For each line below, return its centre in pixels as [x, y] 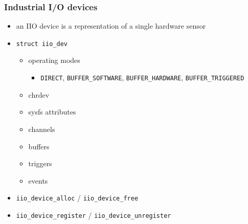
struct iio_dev [42, 44]
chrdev [39, 94]
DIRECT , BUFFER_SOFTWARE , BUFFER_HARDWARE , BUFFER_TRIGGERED [142, 77]
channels [42, 129]
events [38, 180]
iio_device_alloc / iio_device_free [77, 198]
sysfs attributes [52, 112]
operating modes [54, 60]
